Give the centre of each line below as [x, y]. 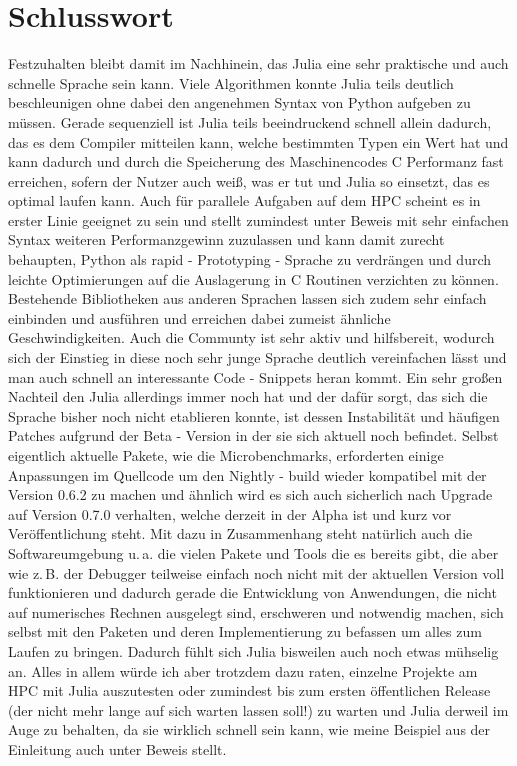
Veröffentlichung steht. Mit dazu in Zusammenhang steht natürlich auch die [240, 533]
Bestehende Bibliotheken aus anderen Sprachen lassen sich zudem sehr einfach [247, 298]
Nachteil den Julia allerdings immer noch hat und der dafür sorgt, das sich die [248, 396]
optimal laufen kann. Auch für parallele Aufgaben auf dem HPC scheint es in [244, 200]
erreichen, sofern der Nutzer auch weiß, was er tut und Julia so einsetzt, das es [249, 180]
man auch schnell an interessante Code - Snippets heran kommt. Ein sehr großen [255, 376]
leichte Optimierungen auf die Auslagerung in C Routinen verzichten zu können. [253, 278]
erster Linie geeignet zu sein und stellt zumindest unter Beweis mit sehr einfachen [258, 219]
